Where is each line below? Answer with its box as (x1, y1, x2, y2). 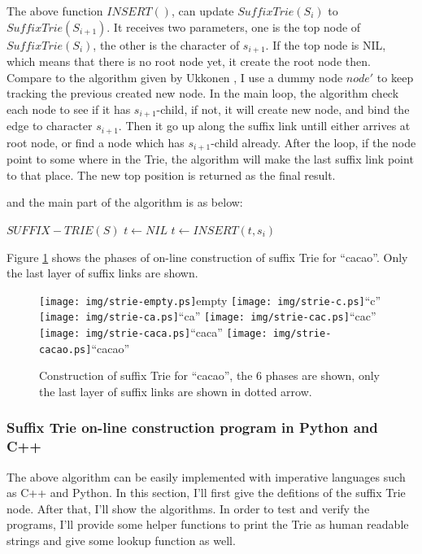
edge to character (7, 117, 93, 134)
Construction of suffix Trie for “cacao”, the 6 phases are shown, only (39, 367, 380, 384)
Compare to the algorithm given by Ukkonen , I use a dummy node (7, 68, 343, 85)
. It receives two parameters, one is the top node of (107, 18, 361, 35)
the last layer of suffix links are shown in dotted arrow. (39, 382, 312, 399)
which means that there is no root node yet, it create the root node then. (7, 53, 371, 70)
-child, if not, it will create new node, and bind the (156, 100, 410, 117)
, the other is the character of (93, 36, 240, 53)
